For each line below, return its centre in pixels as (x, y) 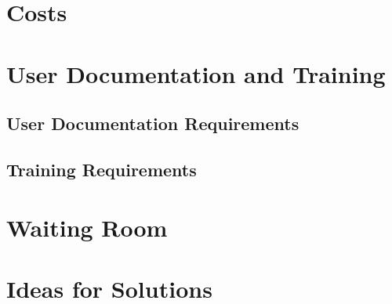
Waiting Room (87, 227)
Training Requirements (102, 169)
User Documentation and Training (196, 73)
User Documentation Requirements (153, 123)
